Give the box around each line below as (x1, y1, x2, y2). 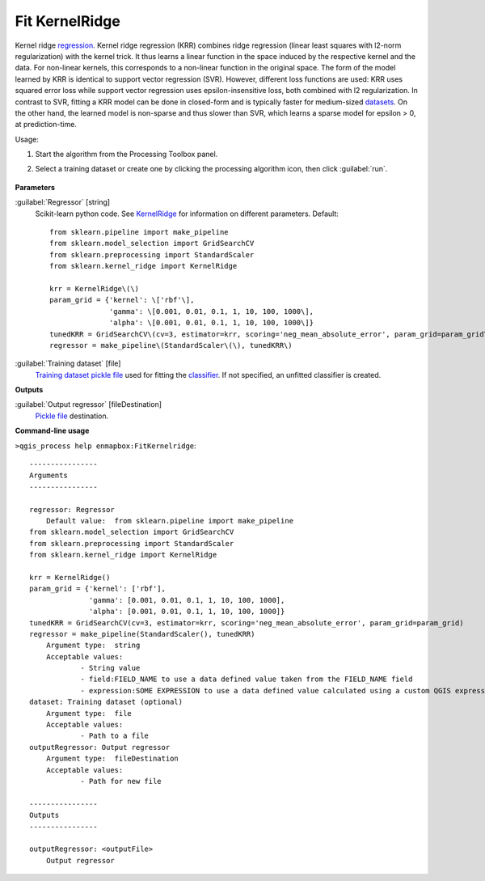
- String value (80, 663, 141, 673)
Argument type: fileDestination (45, 754, 179, 764)
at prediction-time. (15, 120, 77, 129)
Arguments (29, 471, 68, 481)
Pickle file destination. (35, 411, 109, 421)
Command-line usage (15, 426, 90, 436)
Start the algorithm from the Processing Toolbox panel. (35, 150, 218, 159)
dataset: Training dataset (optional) (29, 697, 183, 707)
